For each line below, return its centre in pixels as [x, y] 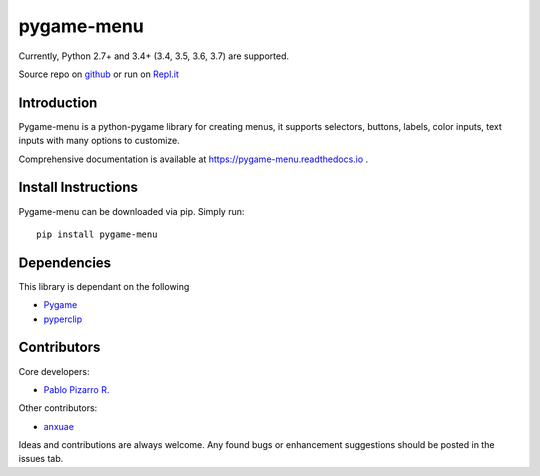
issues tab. [41, 459]
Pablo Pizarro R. [76, 389]
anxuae [59, 426]
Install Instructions [78, 187]
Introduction [58, 102]
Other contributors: [58, 408]
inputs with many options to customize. [99, 141]
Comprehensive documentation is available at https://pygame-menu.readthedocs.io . [193, 159]
